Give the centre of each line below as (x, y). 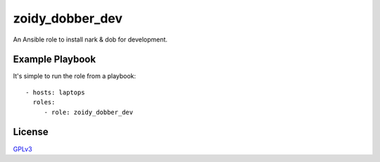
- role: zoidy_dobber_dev (89, 112)
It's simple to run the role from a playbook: (75, 76)
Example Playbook (55, 60)
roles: (44, 102)
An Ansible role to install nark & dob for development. (90, 39)
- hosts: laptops (55, 92)
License (31, 132)
